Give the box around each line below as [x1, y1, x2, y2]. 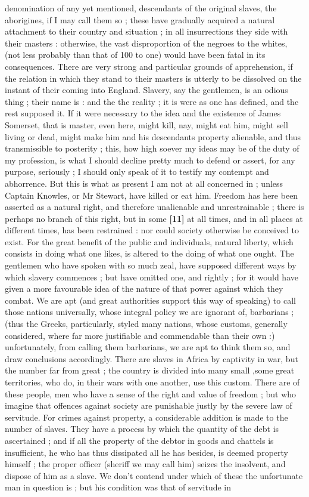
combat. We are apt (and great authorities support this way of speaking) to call [5, 294, 296, 306]
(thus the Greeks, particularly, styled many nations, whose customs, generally [5, 317, 288, 330]
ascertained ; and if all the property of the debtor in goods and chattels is [5, 434, 274, 446]
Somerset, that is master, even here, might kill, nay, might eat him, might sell [5, 118, 288, 131]
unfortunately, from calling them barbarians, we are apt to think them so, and [5, 341, 291, 353]
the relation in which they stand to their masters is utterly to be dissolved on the [5, 72, 302, 84]
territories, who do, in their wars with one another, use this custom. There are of [5, 376, 300, 388]
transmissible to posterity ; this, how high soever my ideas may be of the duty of [5, 142, 299, 155]
